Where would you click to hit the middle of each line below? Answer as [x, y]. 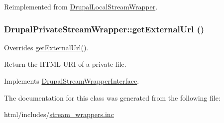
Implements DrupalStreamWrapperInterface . [72, 81]
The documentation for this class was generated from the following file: [112, 97]
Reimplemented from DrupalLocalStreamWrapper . [81, 6]
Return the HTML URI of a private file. [65, 64]
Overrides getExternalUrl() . [46, 47]
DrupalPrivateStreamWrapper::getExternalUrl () [104, 29]
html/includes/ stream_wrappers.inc [59, 114]
